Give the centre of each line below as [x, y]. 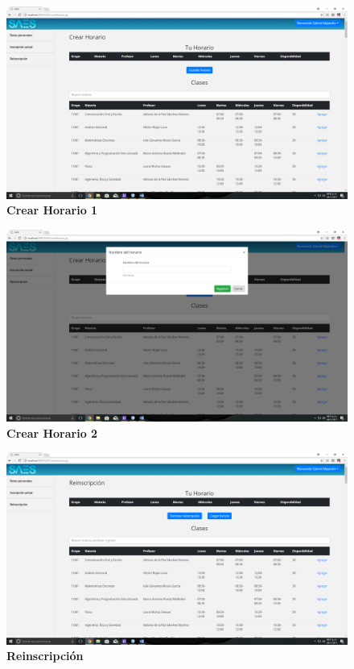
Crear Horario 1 [52, 210]
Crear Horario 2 [52, 432]
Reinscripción [45, 656]
